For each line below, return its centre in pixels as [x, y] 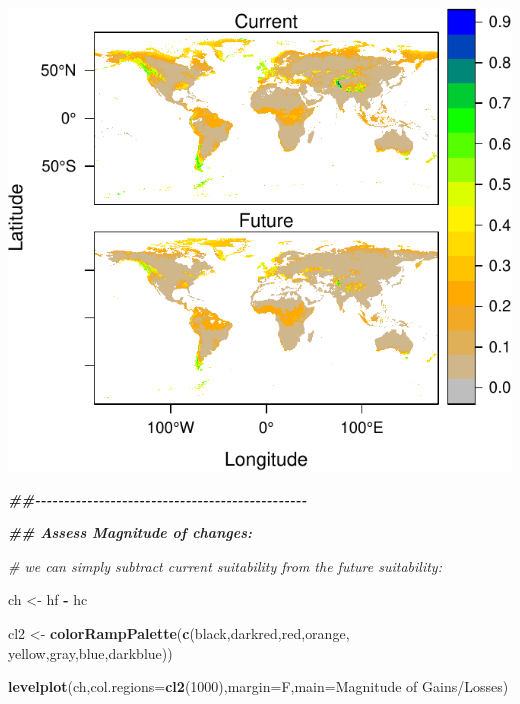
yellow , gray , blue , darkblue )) [90, 652]
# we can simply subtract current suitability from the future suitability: [225, 565]
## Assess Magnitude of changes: [130, 532]
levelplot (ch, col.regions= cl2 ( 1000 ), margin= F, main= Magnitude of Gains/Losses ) [258, 686]
